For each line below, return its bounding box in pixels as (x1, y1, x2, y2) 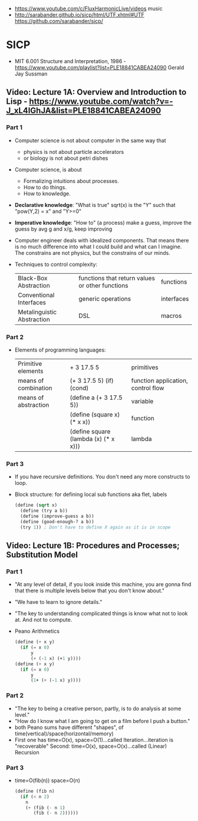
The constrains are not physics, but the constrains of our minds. (14, 249, 171, 256)
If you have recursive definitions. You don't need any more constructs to (14, 473, 190, 480)
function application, (131, 376, 189, 385)
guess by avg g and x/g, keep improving (14, 225, 113, 232)
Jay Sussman (14, 70, 48, 77)
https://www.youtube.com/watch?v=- (29, 97, 173, 107)
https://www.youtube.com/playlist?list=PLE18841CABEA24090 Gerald (14, 64, 184, 71)
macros (161, 311, 182, 320)
